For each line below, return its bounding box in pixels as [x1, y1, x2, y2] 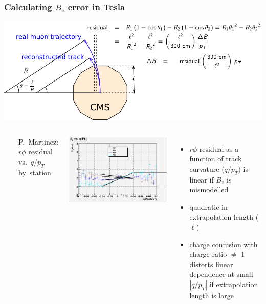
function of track [189, 153, 242, 164]
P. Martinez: [18, 136, 59, 147]
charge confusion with [189, 238, 258, 249]
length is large [189, 290, 234, 301]
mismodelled [189, 184, 229, 195]
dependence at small [189, 269, 253, 279]
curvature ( [189, 163, 225, 174]
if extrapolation [209, 279, 258, 290]
